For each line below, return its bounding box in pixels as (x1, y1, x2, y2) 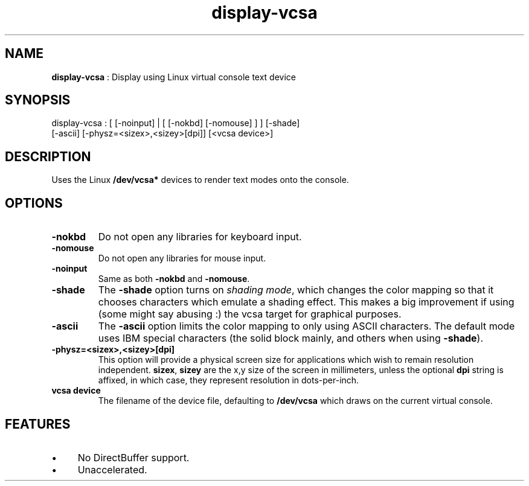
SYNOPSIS (5, 92, 71, 108)
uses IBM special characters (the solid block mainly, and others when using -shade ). (98, 332, 484, 345)
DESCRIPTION (5, 149, 91, 164)
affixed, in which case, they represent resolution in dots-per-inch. (98, 375, 359, 386)
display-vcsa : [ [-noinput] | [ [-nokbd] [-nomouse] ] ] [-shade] (51, 118, 300, 129)
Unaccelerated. (77, 463, 147, 476)
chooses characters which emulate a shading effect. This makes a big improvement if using (98, 296, 515, 309)
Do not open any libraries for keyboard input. (98, 231, 302, 243)
